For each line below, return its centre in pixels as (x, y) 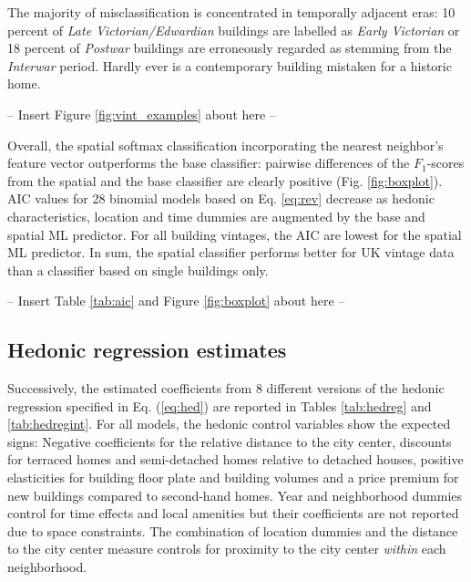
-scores (445, 163)
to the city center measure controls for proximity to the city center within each (227, 549)
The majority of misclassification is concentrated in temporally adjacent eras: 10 (231, 12)
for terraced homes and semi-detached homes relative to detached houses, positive (235, 459)
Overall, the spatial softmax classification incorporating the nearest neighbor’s (225, 145)
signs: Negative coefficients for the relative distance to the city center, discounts (230, 441)
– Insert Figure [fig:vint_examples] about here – (142, 114)
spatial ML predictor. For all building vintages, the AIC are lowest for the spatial (235, 234)
